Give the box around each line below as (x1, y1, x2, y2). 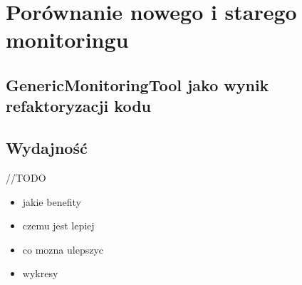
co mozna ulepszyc (22, 242, 104, 256)
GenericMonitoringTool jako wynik (6, 73, 269, 95)
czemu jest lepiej (22, 218, 95, 233)
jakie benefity (22, 194, 81, 209)
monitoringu (6, 25, 129, 54)
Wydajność (6, 137, 88, 159)
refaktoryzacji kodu (6, 95, 152, 117)
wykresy (22, 266, 58, 281)
